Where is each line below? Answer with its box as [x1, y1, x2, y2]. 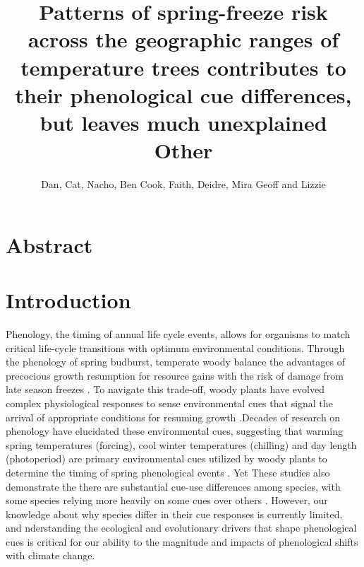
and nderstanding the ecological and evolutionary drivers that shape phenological [6, 520, 357, 535]
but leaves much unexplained [40, 107, 327, 136]
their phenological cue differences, [15, 80, 352, 109]
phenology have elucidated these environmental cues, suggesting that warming [6, 423, 343, 438]
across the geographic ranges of [28, 25, 339, 54]
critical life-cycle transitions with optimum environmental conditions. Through [6, 340, 345, 355]
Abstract [6, 230, 93, 259]
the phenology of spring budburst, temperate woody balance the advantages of [6, 354, 346, 369]
